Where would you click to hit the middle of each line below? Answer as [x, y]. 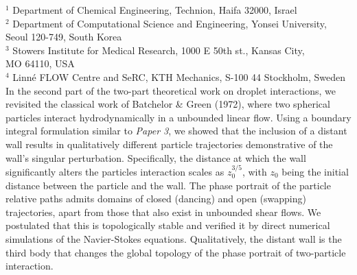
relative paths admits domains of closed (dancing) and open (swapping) [156, 199]
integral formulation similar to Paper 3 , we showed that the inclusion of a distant [176, 131]
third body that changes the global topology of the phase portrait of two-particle [176, 252]
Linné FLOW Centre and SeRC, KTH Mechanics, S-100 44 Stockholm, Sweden [179, 76]
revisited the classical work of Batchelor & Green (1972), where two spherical [168, 104]
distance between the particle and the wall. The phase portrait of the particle [168, 185]
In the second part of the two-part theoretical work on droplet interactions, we [171, 90]
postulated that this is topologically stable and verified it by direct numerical [168, 225]
